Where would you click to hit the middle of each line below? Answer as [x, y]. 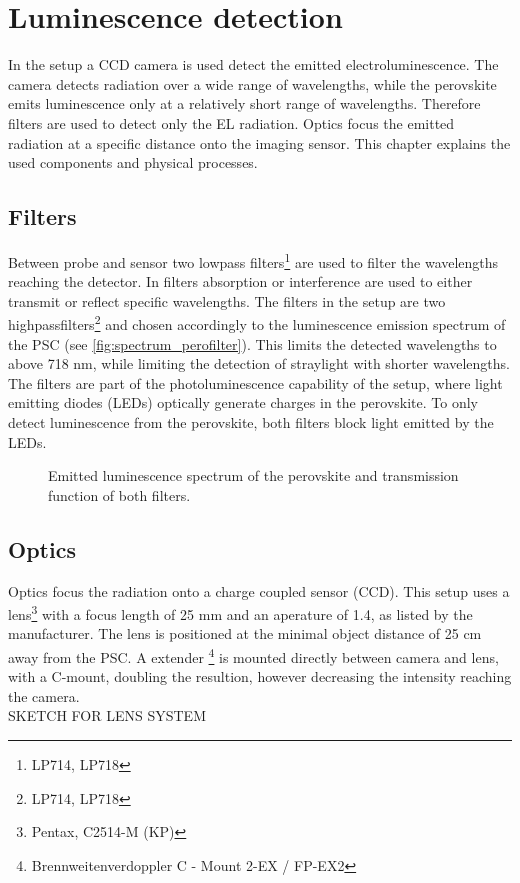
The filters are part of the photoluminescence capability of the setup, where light [255, 382]
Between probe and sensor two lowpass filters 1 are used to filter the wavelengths [253, 260]
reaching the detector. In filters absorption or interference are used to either [240, 281]
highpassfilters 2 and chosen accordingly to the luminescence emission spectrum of [257, 322]
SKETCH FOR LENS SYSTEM [107, 715]
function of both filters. [119, 494]
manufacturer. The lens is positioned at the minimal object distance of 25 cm [245, 633]
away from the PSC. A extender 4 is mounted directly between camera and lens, [253, 655]
